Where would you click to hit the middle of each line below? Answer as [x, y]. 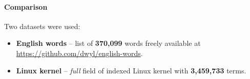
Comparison [26, 6]
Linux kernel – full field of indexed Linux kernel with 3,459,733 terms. [131, 70]
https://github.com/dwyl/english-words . [79, 53]
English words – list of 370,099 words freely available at [108, 43]
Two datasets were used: [42, 26]
